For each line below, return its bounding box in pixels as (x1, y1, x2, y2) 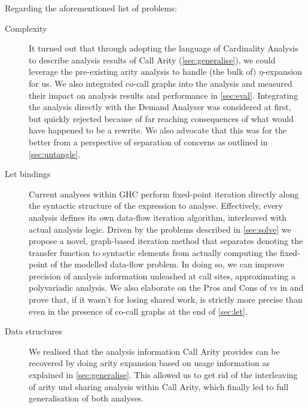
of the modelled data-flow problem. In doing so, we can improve (50, 258, 285, 270)
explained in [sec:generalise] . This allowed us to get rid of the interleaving (29, 369, 298, 381)
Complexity (5, 22, 47, 34)
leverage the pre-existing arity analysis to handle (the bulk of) (29, 65, 257, 78)
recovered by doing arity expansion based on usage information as (29, 357, 270, 369)
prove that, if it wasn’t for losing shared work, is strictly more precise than (29, 293, 303, 306)
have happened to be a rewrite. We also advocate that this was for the (29, 124, 287, 136)
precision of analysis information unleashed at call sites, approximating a (29, 269, 295, 282)
